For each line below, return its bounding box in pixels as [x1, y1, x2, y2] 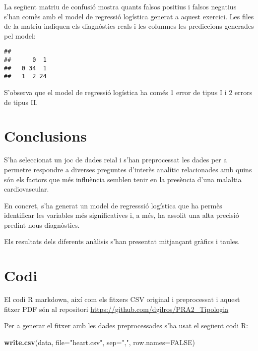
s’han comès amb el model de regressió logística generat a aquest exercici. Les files [4, 11, 254, 21]
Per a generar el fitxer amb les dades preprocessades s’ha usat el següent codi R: [4, 320, 248, 331]
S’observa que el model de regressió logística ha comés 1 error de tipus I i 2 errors [4, 87, 253, 97]
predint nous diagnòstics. [4, 219, 80, 230]
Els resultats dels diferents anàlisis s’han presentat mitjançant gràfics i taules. [4, 236, 240, 247]
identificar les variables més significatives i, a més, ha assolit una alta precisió [4, 210, 239, 220]
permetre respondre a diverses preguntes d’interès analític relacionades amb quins [4, 164, 252, 174]
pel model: [4, 30, 36, 41]
